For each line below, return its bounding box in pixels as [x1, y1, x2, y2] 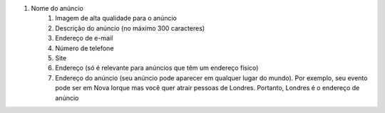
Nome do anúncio [31, 4, 83, 12]
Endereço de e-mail [55, 34, 113, 43]
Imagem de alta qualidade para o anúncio [55, 14, 178, 23]
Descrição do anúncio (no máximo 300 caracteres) [55, 23, 205, 32]
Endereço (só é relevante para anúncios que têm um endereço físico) [55, 64, 259, 72]
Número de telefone [55, 43, 114, 53]
